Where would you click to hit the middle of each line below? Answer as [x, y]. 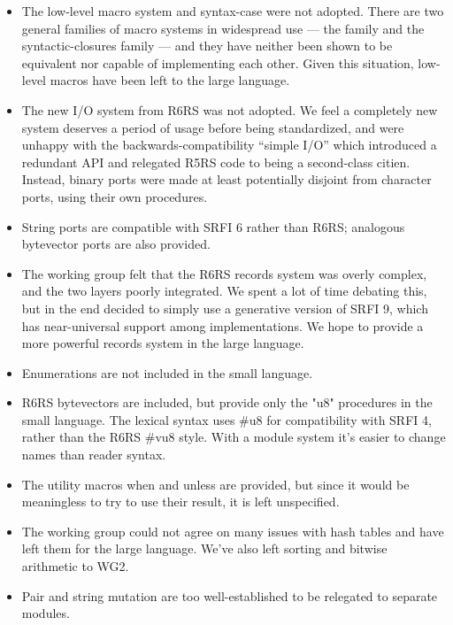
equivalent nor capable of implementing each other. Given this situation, [218, 62]
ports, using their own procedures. [115, 196]
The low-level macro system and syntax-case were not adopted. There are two [233, 11]
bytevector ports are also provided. [116, 244]
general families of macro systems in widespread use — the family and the [223, 28]
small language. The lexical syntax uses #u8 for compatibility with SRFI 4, [226, 419]
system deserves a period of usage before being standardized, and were [213, 127]
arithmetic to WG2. [75, 566]
